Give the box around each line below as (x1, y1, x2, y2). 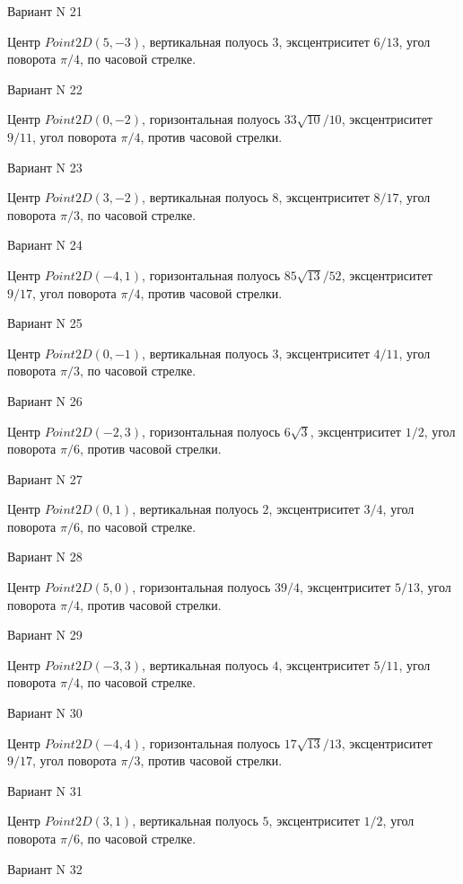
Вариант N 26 (7, 391, 83, 410)
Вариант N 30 (7, 703, 83, 722)
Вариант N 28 (7, 547, 83, 566)
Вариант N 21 (7, 2, 83, 20)
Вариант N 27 (7, 469, 83, 488)
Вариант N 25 (7, 314, 83, 332)
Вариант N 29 (7, 625, 83, 644)
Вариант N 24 (7, 235, 83, 254)
